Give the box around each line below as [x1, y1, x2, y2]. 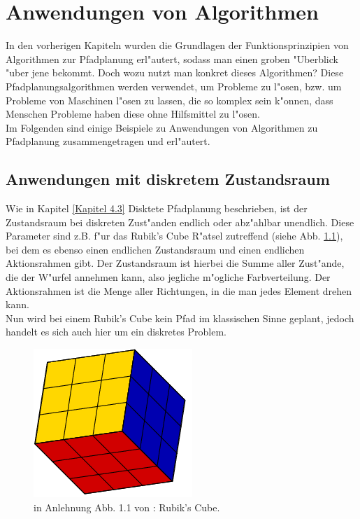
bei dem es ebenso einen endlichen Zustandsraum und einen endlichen [6, 242, 305, 256]
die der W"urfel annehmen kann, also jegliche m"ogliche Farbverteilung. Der [6, 270, 331, 284]
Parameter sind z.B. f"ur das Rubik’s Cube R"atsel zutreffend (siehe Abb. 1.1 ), [6, 228, 343, 243]
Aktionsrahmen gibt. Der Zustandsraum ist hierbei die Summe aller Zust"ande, [6, 256, 345, 270]
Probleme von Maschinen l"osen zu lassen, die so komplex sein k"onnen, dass [6, 92, 333, 107]
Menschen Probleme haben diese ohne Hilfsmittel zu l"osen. [6, 106, 260, 121]
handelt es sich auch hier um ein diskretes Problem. [6, 324, 226, 339]
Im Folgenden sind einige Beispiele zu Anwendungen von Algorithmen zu [6, 120, 318, 134]
